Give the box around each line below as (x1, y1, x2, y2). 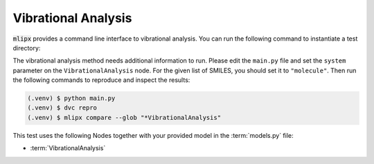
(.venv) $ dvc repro (27, 104, 97, 112)
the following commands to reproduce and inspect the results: (12, 76, 190, 84)
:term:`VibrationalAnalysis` (30, 144, 106, 152)
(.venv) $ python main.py (27, 94, 116, 103)
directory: (12, 43, 41, 52)
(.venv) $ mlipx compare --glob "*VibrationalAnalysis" (27, 114, 222, 121)
